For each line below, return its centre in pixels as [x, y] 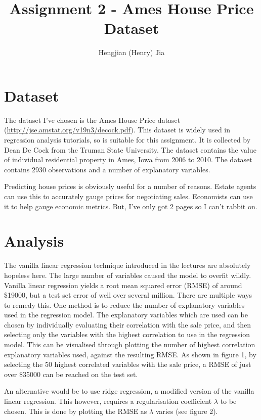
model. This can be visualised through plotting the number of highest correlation [130, 344]
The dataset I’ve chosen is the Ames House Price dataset [92, 120]
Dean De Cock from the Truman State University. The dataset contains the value [130, 149]
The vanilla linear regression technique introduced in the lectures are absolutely [127, 265]
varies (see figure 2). [187, 411]
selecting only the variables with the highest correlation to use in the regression [127, 334]
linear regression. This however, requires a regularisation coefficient [108, 401]
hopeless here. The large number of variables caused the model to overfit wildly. [128, 275]
